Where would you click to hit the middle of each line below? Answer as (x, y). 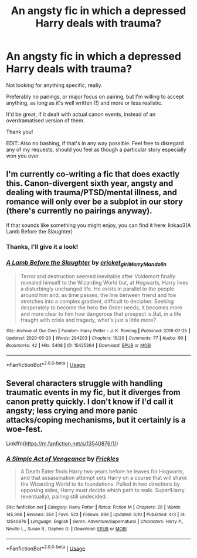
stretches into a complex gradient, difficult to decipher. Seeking (97, 302)
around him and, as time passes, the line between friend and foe (98, 295)
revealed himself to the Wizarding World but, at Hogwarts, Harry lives (104, 283)
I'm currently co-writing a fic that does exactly (93, 174)
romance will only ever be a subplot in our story (95, 202)
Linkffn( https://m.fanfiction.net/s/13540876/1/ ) (62, 443)
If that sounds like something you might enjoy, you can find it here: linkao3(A (98, 225)
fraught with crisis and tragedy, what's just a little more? (88, 320)
